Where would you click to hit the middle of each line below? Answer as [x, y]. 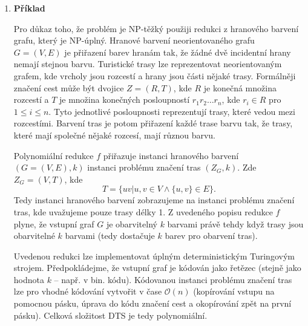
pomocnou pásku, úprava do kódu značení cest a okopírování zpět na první [152, 303]
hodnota [29, 279]
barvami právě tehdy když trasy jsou [235, 223]
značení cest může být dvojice [69, 87]
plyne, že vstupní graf [54, 223]
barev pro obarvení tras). [211, 236]
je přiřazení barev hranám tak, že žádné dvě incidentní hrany [178, 52]
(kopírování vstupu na [234, 291]
